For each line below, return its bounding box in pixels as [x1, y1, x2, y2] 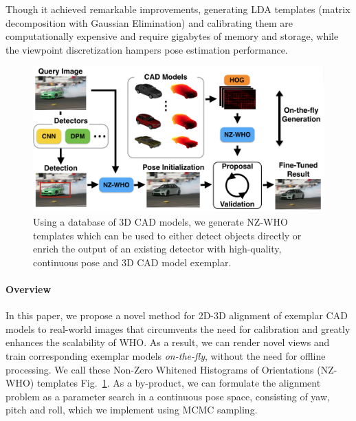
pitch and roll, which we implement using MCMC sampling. [5, 402, 258, 417]
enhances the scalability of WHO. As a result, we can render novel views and [5, 335, 330, 349]
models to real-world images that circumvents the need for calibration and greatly [5, 321, 351, 336]
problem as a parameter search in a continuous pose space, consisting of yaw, [5, 389, 330, 403]
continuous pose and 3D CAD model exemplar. [33, 255, 232, 269]
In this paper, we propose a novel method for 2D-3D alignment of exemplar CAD [5, 308, 348, 323]
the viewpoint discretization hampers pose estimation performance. [5, 42, 288, 56]
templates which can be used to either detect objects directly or [33, 228, 302, 242]
